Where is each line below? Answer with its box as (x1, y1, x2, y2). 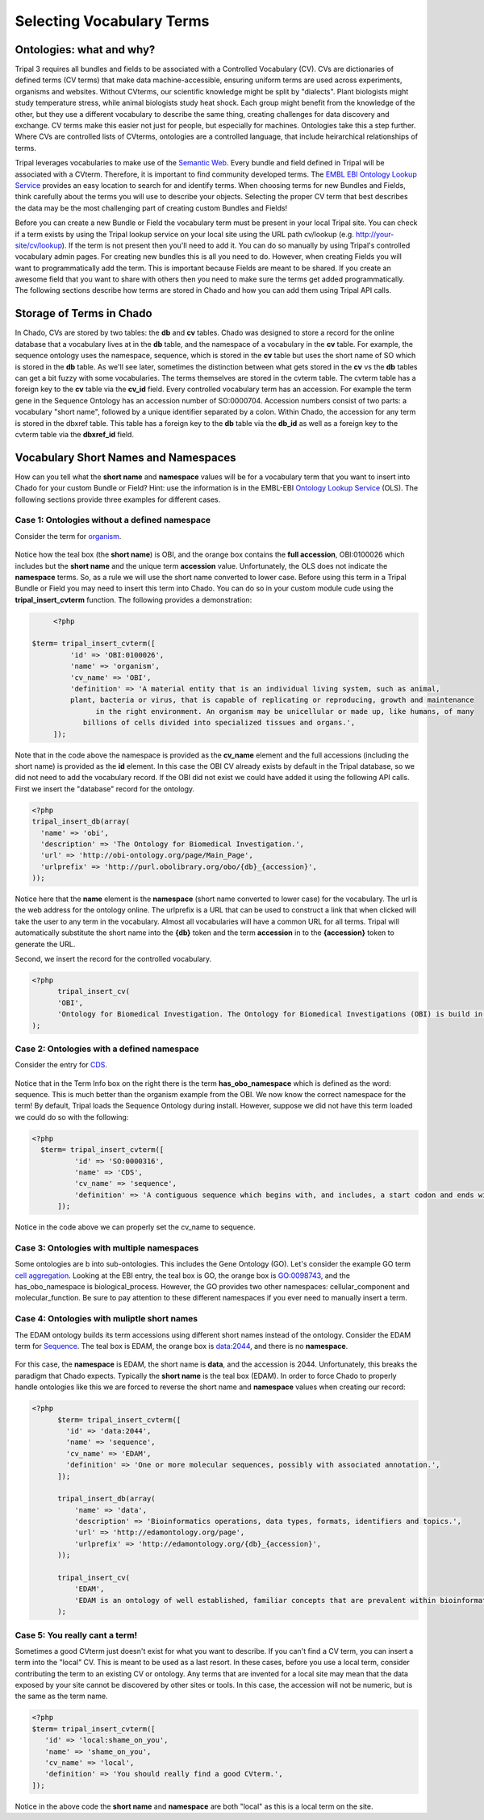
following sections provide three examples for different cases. (15, 495, 221, 504)
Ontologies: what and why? (15, 43, 156, 56)
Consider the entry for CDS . (15, 1060, 108, 1070)
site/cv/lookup (15, 240, 62, 250)
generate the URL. (15, 939, 76, 949)
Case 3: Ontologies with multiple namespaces (15, 1242, 199, 1254)
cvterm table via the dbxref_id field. (15, 429, 135, 439)
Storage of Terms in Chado (15, 307, 152, 320)
